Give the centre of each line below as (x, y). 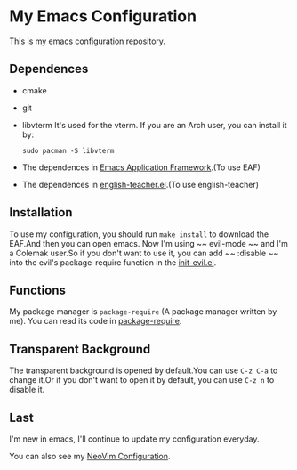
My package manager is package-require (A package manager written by (143, 312)
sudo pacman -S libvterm (68, 150)
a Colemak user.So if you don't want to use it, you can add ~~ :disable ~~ (144, 253)
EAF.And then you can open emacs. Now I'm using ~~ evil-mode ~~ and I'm (149, 243)
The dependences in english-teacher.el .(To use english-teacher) (140, 184)
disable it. (27, 390)
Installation (41, 212)
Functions (38, 290)
